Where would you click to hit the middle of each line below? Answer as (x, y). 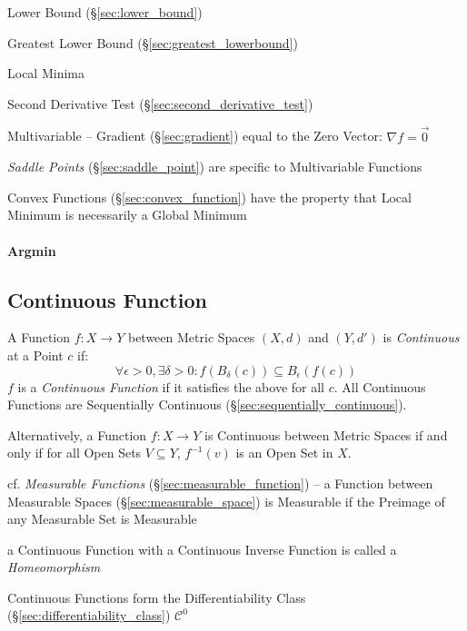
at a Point (35, 355)
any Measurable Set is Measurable (102, 519)
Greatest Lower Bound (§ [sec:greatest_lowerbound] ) (153, 42)
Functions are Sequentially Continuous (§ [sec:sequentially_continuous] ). (207, 404)
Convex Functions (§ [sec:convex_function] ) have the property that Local (209, 197)
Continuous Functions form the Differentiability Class (157, 597)
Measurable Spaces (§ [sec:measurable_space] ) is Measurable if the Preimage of (226, 501)
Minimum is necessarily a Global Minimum (127, 215)
